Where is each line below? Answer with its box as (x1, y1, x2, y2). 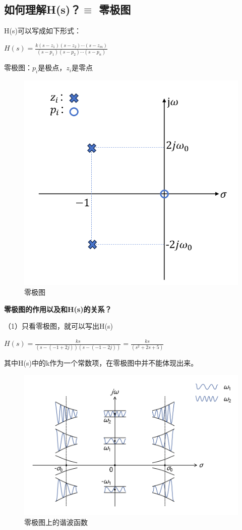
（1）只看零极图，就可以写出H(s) (4, 321, 113, 331)
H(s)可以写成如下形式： (4, 25, 81, 36)
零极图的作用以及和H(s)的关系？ (4, 303, 112, 314)
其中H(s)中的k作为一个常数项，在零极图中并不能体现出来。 (4, 358, 198, 368)
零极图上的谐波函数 (24, 516, 88, 527)
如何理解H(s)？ (4, 2, 81, 17)
